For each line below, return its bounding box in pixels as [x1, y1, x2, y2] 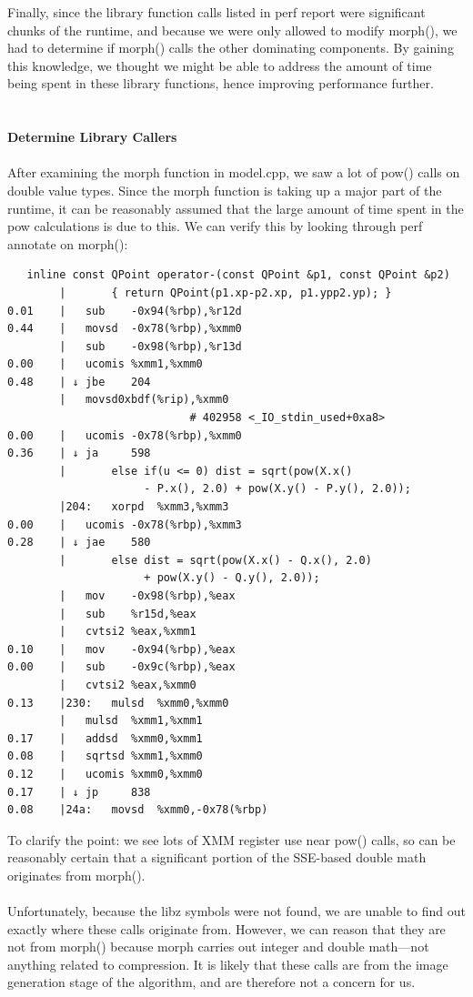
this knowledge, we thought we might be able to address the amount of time [7, 55, 432, 75]
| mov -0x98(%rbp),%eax [59, 589, 236, 602]
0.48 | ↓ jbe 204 [7, 375, 151, 388]
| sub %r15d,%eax [59, 607, 196, 620]
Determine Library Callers [7, 127, 177, 146]
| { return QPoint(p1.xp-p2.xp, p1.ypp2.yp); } [59, 286, 392, 299]
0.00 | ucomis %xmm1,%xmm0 [7, 358, 203, 371]
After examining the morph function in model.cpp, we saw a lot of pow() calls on [7, 163, 460, 182]
